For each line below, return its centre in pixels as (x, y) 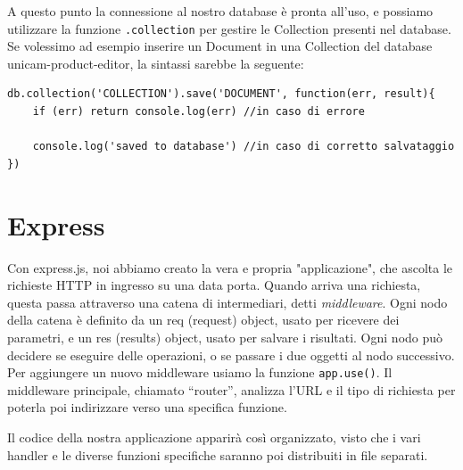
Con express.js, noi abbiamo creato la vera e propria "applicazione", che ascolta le (230, 267)
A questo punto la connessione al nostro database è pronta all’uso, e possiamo (220, 11)
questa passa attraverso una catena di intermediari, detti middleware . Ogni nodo (227, 302)
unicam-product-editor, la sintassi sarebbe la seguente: (156, 63)
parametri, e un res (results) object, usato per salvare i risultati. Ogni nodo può (225, 337)
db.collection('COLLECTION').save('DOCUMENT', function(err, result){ (221, 94)
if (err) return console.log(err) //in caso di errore (198, 112)
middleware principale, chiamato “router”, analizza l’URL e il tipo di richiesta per (231, 389)
